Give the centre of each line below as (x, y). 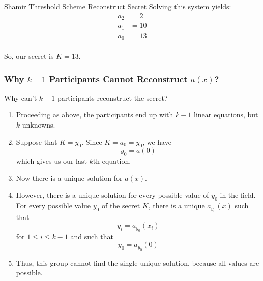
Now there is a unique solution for (69, 178)
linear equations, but (226, 115)
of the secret (121, 206)
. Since (92, 142)
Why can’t (21, 97)
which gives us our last (51, 161)
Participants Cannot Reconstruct (118, 79)
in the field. (238, 195)
